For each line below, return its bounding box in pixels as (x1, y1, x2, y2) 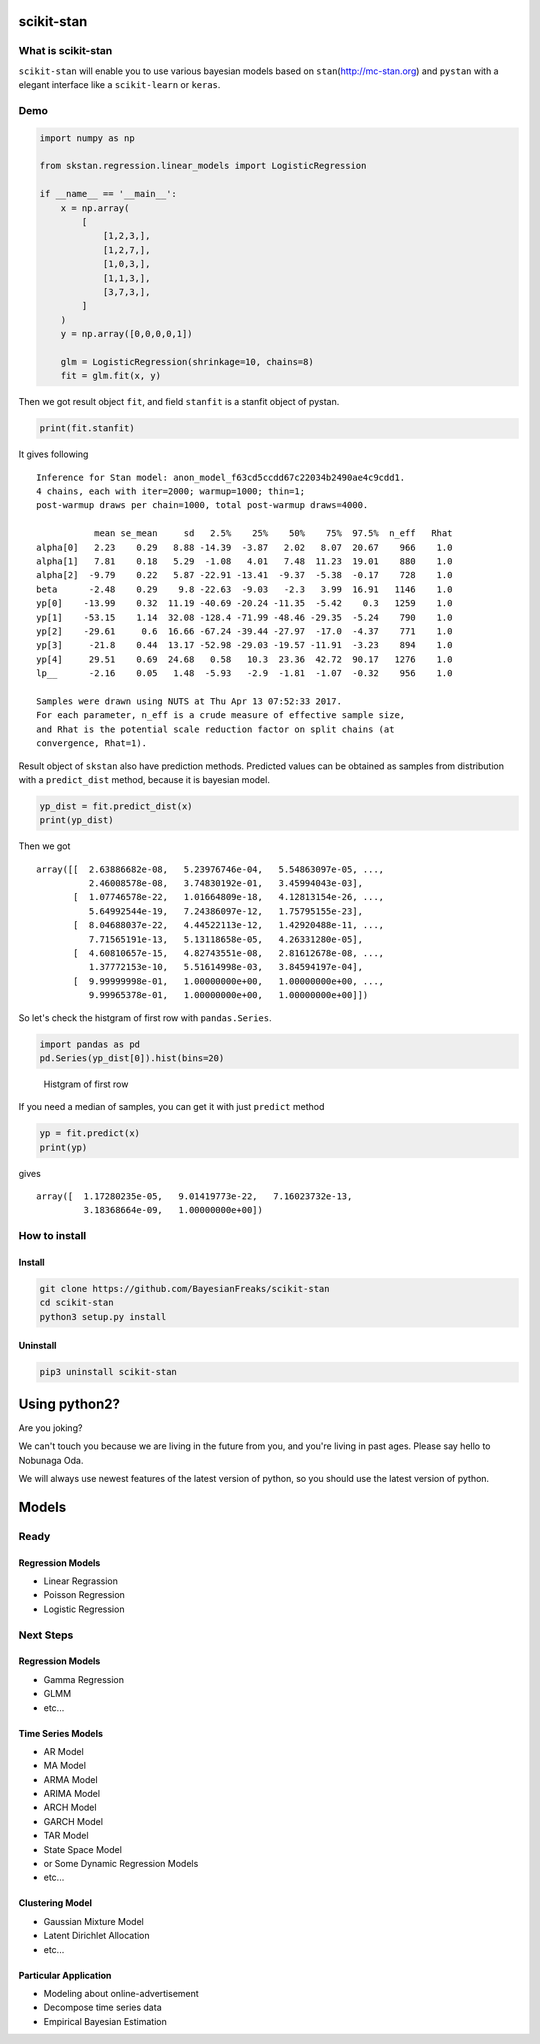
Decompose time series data (43, 2001, 162, 2014)
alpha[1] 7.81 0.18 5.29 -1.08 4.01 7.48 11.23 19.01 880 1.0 (36, 556, 453, 567)
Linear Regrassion (43, 1575, 119, 1587)
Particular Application (18, 1969, 112, 1981)
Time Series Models (18, 1727, 104, 1739)
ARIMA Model (43, 1788, 100, 1800)
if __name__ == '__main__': (39, 188, 177, 200)
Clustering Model (18, 1897, 93, 1909)
